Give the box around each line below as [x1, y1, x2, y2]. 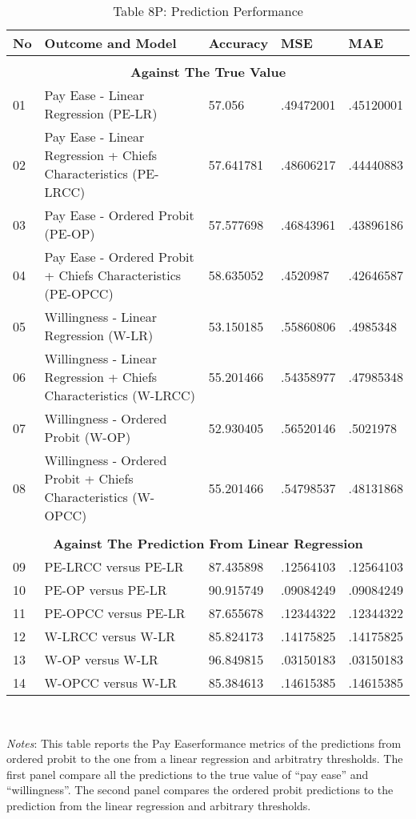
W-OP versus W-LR [44, 650, 158, 668]
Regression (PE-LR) [44, 104, 158, 122]
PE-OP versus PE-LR [44, 580, 167, 599]
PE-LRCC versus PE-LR [44, 557, 184, 576]
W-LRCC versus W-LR [44, 627, 175, 645]
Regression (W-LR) [44, 326, 154, 344]
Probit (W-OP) [44, 428, 131, 446]
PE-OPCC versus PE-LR [44, 604, 186, 622]
